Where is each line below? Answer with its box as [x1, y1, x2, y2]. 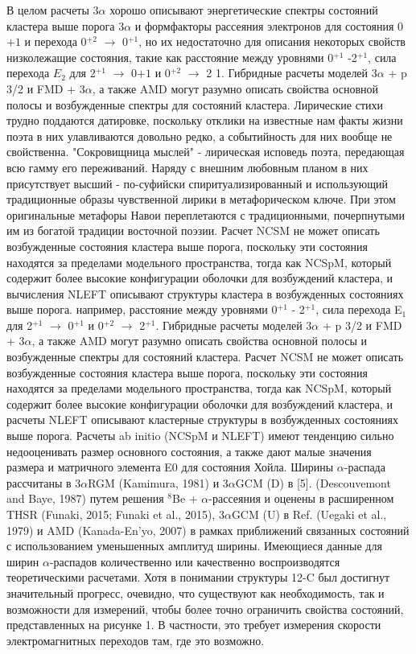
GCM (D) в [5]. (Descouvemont [235, 474, 391, 491]
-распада [344, 459, 385, 475]
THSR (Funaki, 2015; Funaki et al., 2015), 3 [6, 506, 224, 522]
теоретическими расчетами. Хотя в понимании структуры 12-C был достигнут [6, 569, 390, 586]
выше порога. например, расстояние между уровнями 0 [6, 301, 278, 318]
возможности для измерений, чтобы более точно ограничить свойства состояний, [6, 600, 404, 617]
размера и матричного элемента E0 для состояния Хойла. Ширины [6, 459, 334, 475]
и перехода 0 [24, 33, 87, 50]
